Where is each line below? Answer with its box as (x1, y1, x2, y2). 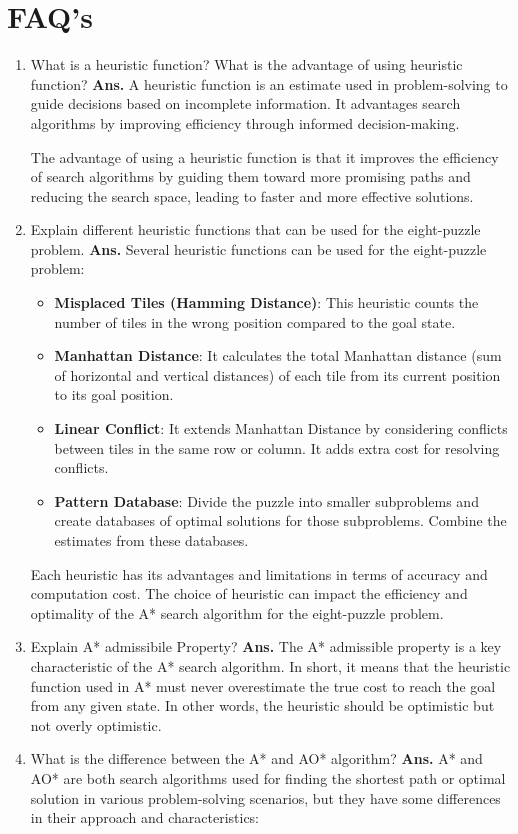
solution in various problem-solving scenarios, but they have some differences (30, 787, 501, 808)
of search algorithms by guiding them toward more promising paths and (30, 166, 471, 187)
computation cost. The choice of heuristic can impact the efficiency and (30, 583, 468, 604)
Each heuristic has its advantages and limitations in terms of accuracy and (30, 563, 488, 584)
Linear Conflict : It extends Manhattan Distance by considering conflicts (54, 418, 508, 439)
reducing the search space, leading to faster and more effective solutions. (30, 185, 474, 206)
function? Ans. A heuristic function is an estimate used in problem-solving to (30, 73, 508, 94)
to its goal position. (54, 384, 174, 405)
